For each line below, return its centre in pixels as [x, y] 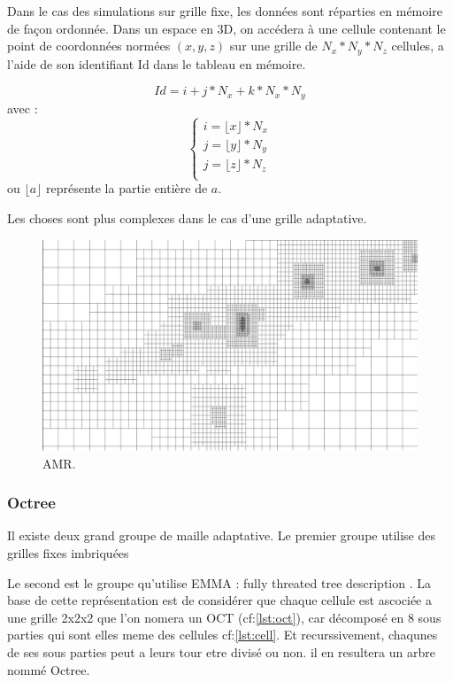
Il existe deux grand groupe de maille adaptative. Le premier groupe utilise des [222, 535]
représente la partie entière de [127, 188]
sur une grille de [273, 46]
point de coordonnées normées [89, 46]
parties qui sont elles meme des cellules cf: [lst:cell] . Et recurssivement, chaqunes [223, 635]
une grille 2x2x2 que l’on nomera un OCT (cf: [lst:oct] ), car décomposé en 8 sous [224, 617]
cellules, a [418, 46]
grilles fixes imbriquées [68, 553]
